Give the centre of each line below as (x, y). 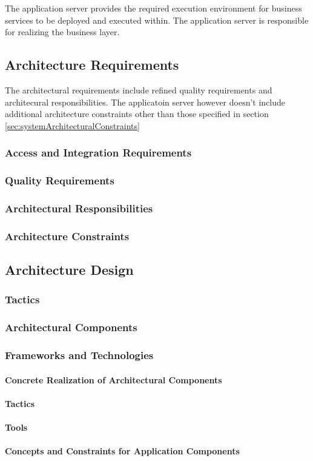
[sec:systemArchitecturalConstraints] (72, 125)
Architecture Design (69, 270)
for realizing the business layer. (62, 32)
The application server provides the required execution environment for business (153, 8)
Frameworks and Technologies (79, 355)
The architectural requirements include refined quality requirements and (139, 89)
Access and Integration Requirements (98, 153)
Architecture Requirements (92, 65)
